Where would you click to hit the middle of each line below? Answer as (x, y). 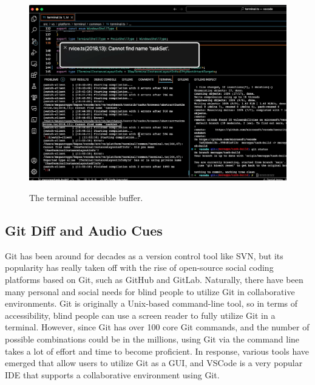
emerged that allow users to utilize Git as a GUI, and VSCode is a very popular (154, 363)
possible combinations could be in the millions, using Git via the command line (152, 339)
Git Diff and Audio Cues (84, 230)
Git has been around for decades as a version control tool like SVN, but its (144, 255)
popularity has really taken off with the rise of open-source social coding (139, 267)
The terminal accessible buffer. (86, 198)
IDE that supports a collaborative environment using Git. (112, 374)
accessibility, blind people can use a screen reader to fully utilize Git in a (140, 315)
